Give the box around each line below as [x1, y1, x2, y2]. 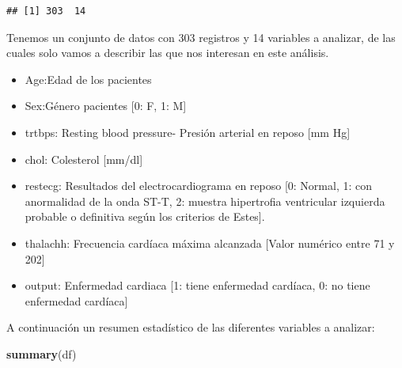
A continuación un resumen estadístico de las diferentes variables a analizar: [6, 319, 375, 336]
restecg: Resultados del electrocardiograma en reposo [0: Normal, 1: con [25, 177, 372, 194]
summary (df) [6, 345, 77, 362]
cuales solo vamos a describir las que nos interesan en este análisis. [6, 44, 329, 61]
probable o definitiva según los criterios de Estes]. [25, 208, 265, 225]
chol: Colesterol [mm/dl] [25, 150, 143, 167]
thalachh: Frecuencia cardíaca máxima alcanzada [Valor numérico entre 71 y [25, 234, 395, 251]
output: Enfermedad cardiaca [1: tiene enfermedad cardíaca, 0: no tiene [25, 277, 370, 294]
